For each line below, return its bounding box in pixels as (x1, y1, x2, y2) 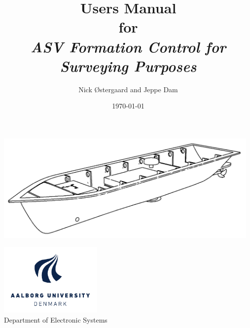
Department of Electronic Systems (4, 314, 107, 325)
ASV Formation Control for (30, 36, 226, 57)
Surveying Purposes (60, 55, 197, 76)
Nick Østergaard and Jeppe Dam (78, 84, 178, 94)
